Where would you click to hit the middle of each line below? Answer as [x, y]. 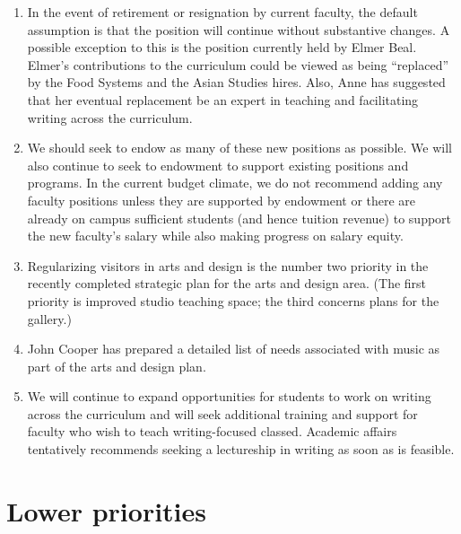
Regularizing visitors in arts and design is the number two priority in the [228, 265]
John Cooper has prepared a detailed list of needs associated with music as [234, 349]
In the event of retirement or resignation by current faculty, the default [222, 12]
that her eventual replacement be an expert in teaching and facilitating [223, 99]
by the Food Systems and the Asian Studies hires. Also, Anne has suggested [236, 82]
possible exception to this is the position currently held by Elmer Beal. [222, 47]
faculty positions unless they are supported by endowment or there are [222, 200]
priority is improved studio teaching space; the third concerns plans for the [233, 300]
